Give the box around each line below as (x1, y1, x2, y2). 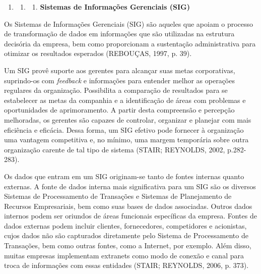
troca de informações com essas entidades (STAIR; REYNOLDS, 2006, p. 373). (4, 260, 249, 270)
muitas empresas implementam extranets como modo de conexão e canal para (4, 250, 244, 260)
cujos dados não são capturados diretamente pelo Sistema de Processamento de (4, 230, 248, 241)
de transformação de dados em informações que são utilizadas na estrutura (4, 28, 235, 39)
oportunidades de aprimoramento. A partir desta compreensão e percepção (4, 104, 235, 115)
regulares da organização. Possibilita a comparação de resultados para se (4, 85, 228, 95)
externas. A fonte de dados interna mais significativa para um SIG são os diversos (4, 181, 256, 191)
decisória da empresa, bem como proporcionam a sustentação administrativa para (4, 38, 256, 48)
